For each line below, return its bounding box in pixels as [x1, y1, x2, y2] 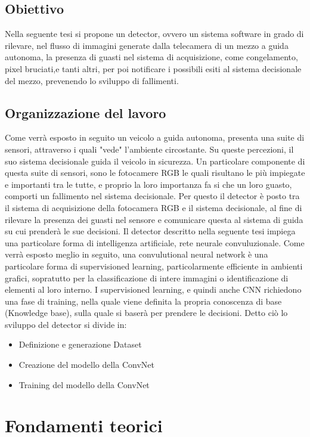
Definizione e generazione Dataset [18, 338, 142, 351]
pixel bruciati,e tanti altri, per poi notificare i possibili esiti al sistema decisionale [5, 62, 302, 75]
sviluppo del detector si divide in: [5, 318, 127, 330]
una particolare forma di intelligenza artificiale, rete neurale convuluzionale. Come [5, 236, 305, 249]
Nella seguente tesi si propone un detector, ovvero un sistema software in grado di [5, 27, 304, 40]
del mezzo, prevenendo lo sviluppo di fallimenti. [5, 74, 179, 86]
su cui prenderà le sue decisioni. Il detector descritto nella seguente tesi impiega [5, 225, 296, 237]
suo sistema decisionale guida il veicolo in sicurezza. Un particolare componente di [5, 154, 305, 167]
